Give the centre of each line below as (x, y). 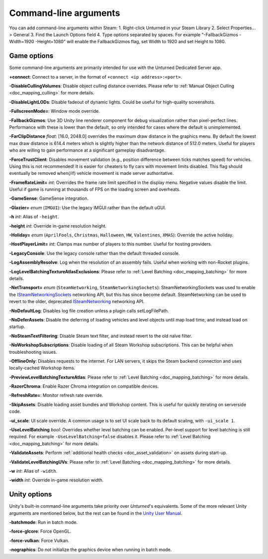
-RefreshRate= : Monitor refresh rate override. (56, 396)
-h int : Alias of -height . (34, 217)
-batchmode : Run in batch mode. (43, 522)
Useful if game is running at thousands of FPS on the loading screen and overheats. (95, 189)
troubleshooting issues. (33, 352)
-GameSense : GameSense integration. (49, 198)
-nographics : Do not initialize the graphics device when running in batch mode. (91, 550)
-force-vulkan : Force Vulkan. (39, 540)
